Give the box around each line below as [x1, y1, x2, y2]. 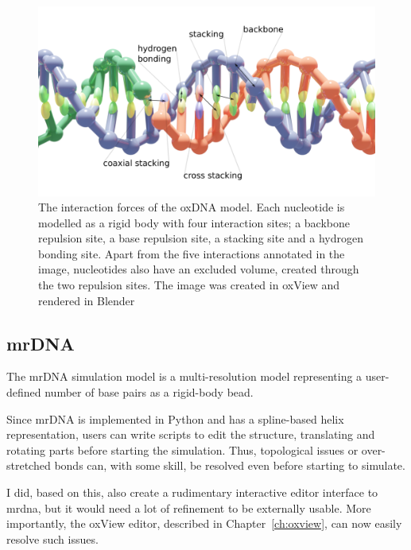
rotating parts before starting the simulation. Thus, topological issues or [6, 441, 359, 458]
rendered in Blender [38, 292, 135, 308]
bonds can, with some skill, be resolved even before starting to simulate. [54, 457, 405, 474]
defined [6, 384, 41, 401]
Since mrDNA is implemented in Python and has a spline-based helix [6, 410, 344, 427]
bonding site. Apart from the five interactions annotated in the [38, 245, 345, 261]
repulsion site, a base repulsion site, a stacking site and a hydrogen [38, 230, 363, 246]
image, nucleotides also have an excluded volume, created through [38, 261, 359, 277]
